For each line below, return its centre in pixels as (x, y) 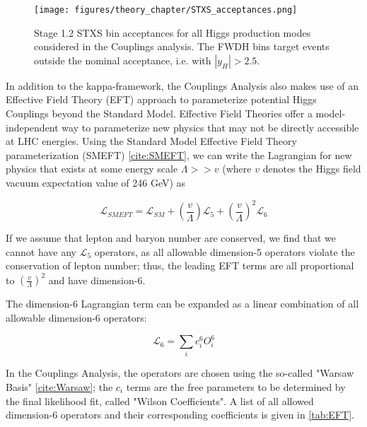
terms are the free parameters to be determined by (236, 386)
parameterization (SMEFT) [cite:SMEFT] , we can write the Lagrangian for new (179, 154)
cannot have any (41, 251)
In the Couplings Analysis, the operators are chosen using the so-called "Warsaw (180, 373)
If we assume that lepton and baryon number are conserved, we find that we (171, 238)
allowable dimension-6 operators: (76, 317)
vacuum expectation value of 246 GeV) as (96, 182)
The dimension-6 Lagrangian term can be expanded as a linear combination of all (182, 304)
